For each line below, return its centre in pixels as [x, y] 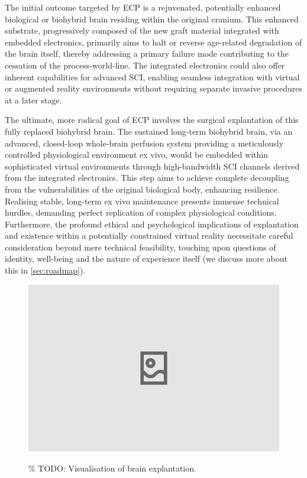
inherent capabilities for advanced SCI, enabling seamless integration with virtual [152, 77]
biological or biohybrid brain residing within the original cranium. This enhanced [152, 19]
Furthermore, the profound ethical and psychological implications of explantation [152, 224]
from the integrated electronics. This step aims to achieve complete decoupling [147, 178]
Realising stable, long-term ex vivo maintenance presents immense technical [142, 201]
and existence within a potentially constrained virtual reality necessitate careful [149, 235]
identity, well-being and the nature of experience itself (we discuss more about [146, 258]
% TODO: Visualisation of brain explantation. [112, 468]
